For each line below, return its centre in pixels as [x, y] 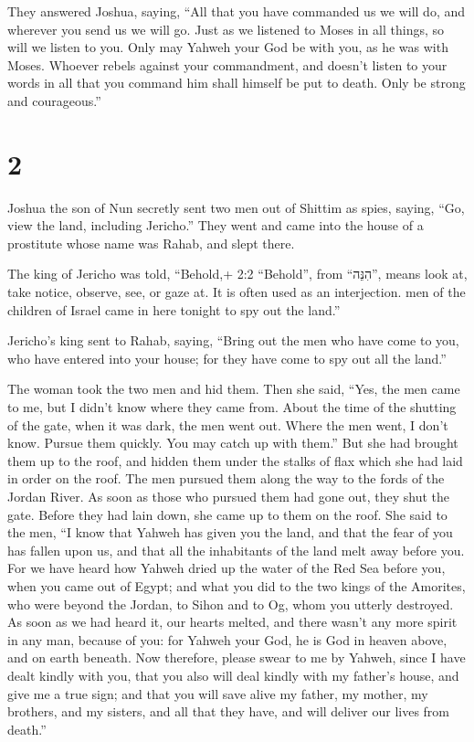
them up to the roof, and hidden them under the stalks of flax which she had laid [235, 460]
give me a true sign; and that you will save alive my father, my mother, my [218, 693]
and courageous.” [54, 100]
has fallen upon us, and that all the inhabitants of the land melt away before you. [236, 550]
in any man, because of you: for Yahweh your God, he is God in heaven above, [227, 639]
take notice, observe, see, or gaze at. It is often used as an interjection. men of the [237, 292]
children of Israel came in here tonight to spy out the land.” [174, 309]
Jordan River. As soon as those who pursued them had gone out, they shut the [228, 496]
